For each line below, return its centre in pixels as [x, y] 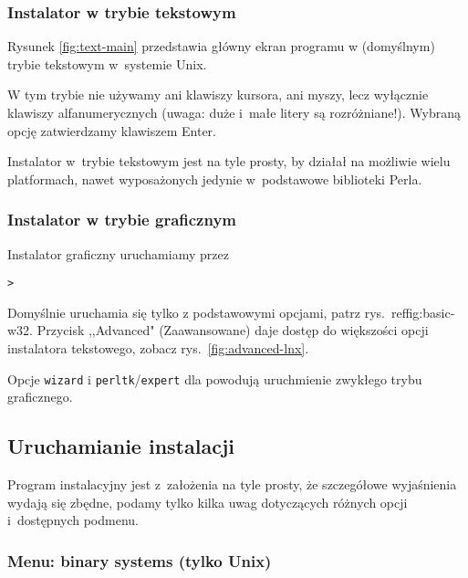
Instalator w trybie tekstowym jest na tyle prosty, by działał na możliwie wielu [229, 161]
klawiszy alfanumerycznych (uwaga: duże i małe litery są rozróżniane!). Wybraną [234, 112]
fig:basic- [434, 312]
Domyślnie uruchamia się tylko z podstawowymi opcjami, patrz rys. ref [210, 312]
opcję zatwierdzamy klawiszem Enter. [112, 130]
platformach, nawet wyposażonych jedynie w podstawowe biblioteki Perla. [215, 179]
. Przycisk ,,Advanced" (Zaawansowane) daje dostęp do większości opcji [229, 330]
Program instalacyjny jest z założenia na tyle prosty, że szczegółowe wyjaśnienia [232, 484]
